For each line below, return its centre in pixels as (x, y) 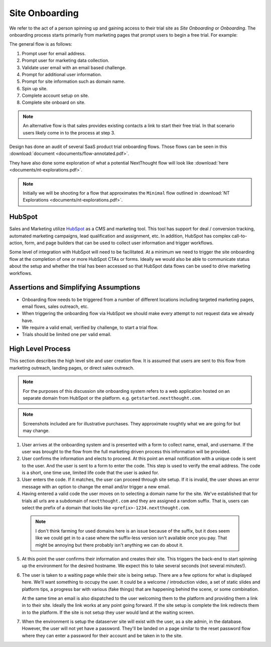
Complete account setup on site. (55, 96)
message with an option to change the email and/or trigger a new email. (96, 487)
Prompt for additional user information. (62, 74)
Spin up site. (35, 88)
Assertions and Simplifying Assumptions (75, 288)
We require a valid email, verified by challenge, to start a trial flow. (90, 328)
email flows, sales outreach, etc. (55, 306)
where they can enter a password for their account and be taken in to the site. (102, 635)
